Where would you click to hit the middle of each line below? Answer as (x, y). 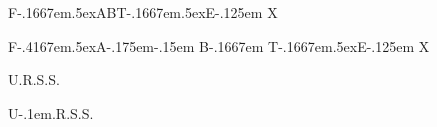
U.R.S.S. (34, 79)
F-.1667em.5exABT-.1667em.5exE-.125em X (143, 12)
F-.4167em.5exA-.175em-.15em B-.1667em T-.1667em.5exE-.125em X (219, 45)
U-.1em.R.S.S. (51, 112)
